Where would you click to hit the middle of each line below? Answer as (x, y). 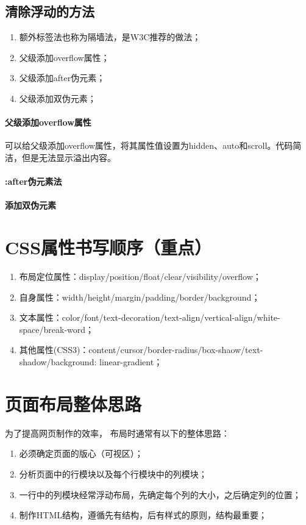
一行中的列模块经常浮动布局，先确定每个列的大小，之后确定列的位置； (160, 494)
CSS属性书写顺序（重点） (109, 247)
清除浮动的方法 (50, 11)
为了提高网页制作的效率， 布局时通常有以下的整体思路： (117, 433)
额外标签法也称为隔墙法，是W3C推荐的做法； (110, 37)
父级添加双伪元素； (58, 98)
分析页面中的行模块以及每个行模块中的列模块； (113, 473)
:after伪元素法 (34, 181)
